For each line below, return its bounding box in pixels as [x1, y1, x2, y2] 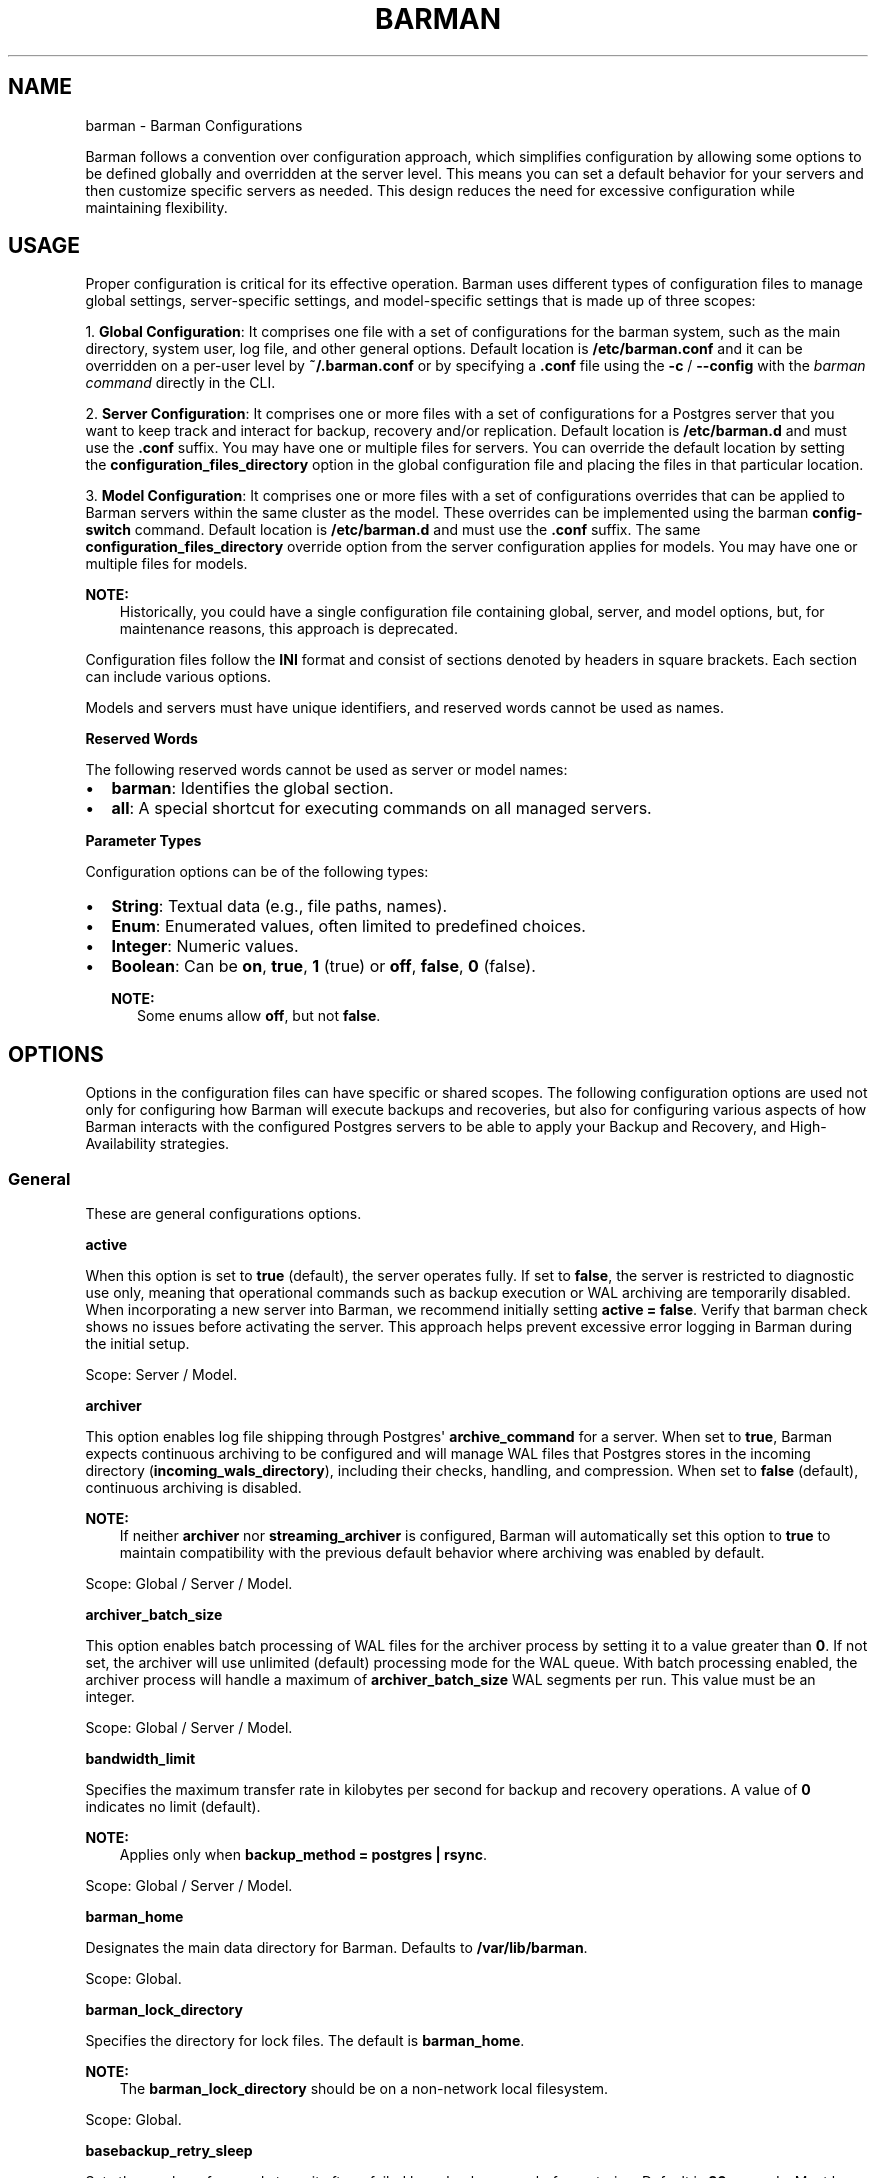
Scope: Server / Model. [85, 1366, 238, 1384]
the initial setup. [85, 1335, 190, 1353]
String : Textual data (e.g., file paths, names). [111, 896, 448, 917]
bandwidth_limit [85, 1750, 196, 1768]
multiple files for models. [85, 555, 248, 573]
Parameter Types [85, 832, 202, 850]
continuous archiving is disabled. [85, 1479, 302, 1497]
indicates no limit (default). [85, 1798, 261, 1816]
